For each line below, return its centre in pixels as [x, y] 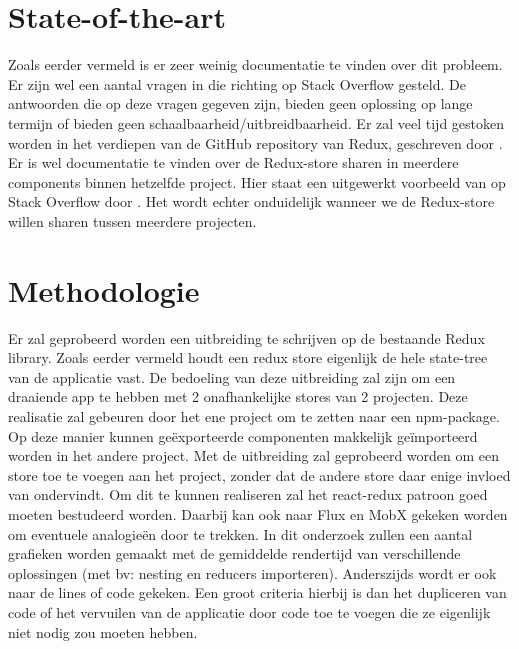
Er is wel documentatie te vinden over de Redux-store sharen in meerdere [233, 162]
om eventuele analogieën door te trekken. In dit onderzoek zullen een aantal [240, 533]
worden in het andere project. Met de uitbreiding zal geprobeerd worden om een [254, 455]
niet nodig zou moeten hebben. [103, 631]
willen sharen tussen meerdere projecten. [132, 220]
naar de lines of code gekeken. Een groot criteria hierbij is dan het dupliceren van [257, 592]
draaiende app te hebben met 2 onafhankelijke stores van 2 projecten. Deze [238, 396]
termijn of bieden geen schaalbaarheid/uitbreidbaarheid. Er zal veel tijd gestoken [256, 122]
